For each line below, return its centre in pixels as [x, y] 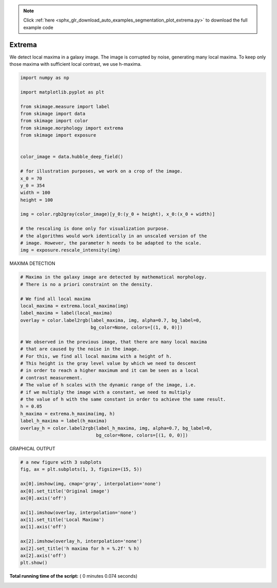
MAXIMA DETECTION [33, 263]
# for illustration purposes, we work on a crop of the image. [102, 171]
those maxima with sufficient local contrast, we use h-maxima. [76, 64]
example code [38, 27]
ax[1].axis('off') [43, 527]
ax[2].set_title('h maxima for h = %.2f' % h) [80, 548]
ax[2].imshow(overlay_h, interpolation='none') [81, 541]
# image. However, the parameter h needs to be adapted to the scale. [111, 243]
